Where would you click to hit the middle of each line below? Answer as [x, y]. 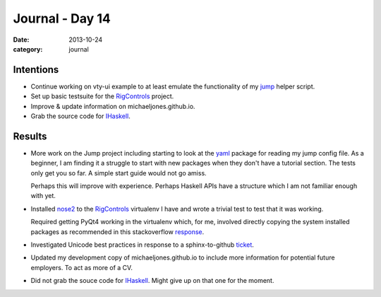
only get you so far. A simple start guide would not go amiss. [119, 173]
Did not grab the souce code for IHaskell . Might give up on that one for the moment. [152, 281]
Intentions [36, 70]
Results [30, 136]
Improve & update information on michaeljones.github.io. [113, 106]
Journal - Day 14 [62, 18]
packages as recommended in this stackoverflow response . [117, 232]
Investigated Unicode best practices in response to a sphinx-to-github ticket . [142, 245]
